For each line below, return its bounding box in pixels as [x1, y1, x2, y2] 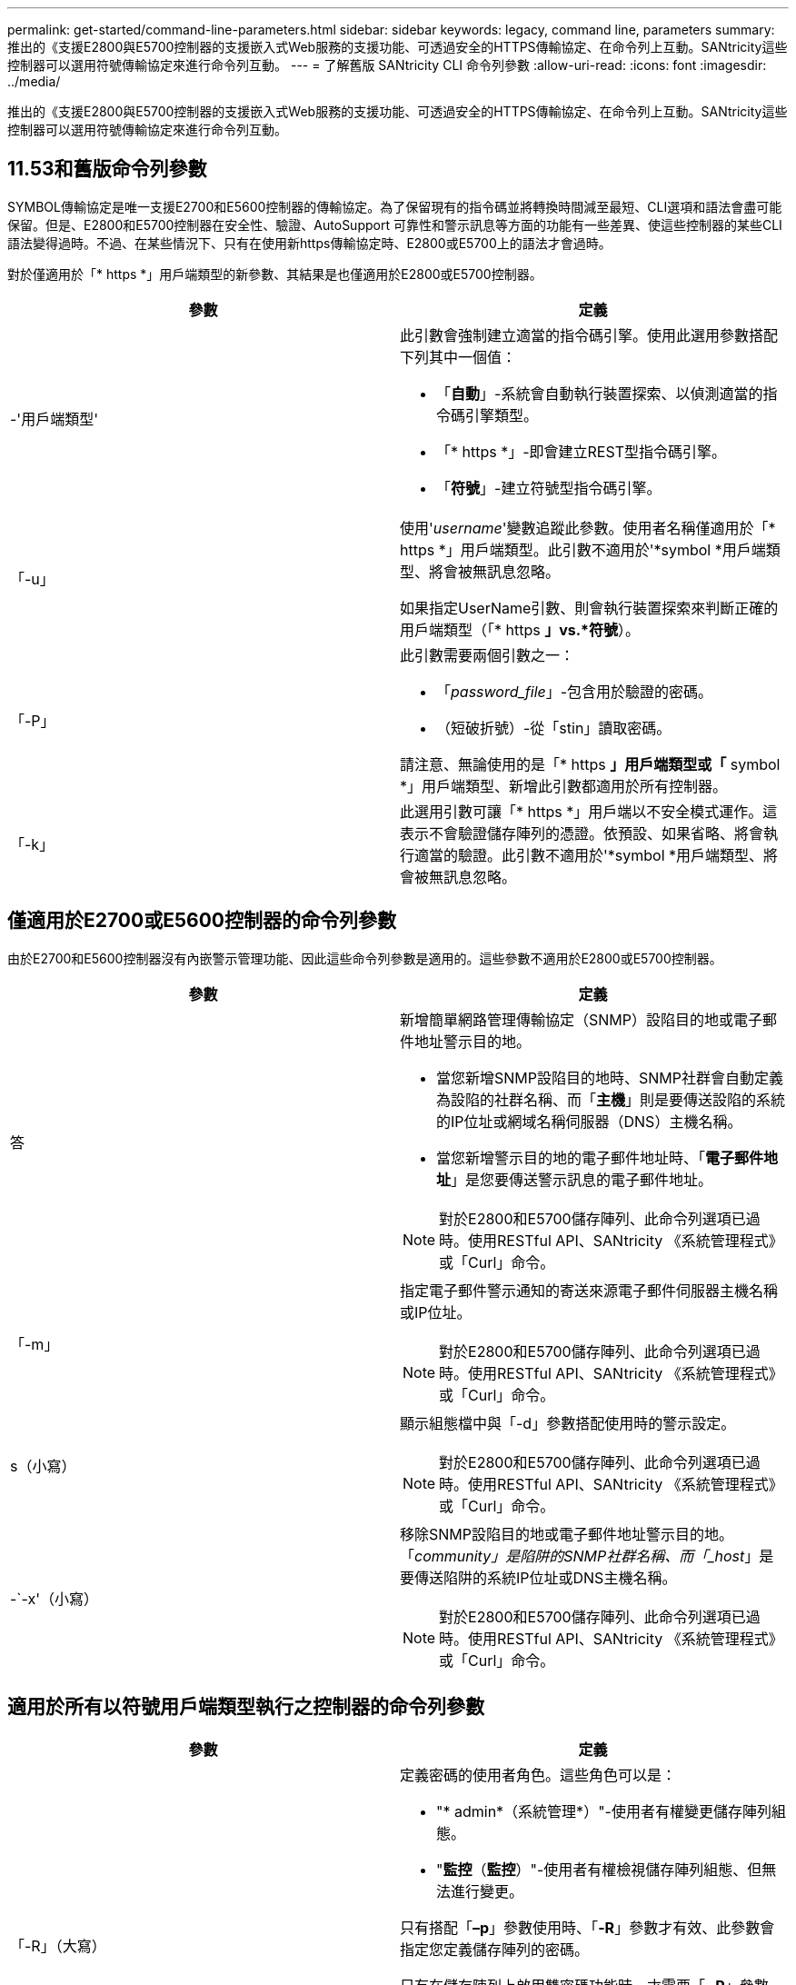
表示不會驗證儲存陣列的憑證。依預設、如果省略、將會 [400, 823, 764, 843]
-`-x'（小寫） [10, 1589, 99, 1608]
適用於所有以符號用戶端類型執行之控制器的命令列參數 [7, 1695, 484, 1719]
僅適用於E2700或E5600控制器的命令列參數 [7, 909, 396, 933]
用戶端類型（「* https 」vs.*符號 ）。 [400, 620, 641, 639]
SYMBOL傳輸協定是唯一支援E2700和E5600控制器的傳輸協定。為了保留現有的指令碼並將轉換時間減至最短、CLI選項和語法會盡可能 [7, 198, 782, 214]
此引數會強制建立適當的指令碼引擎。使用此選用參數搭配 [400, 325, 779, 344]
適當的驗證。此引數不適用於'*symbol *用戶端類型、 [414, 845, 764, 864]
